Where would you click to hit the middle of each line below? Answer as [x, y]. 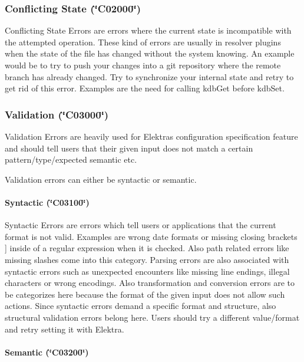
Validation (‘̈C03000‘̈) [57, 114]
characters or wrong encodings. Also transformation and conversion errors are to [150, 283]
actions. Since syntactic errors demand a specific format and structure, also [141, 306]
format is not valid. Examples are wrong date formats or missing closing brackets [151, 236]
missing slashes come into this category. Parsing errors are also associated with [147, 259]
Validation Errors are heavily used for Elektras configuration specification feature [151, 136]
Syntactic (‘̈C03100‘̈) [47, 202]
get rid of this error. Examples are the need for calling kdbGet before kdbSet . [145, 88]
